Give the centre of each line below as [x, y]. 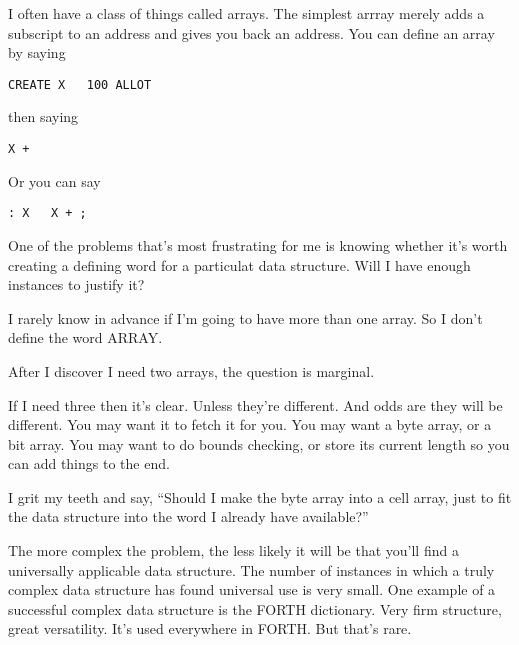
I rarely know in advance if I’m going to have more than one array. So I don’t [245, 317]
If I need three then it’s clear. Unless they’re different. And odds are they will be [255, 404]
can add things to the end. [89, 463]
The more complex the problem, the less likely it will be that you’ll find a [233, 550]
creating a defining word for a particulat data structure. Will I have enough [239, 264]
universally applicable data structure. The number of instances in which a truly [251, 569]
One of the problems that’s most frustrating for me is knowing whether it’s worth [258, 244]
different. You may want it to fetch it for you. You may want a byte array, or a [250, 424]
